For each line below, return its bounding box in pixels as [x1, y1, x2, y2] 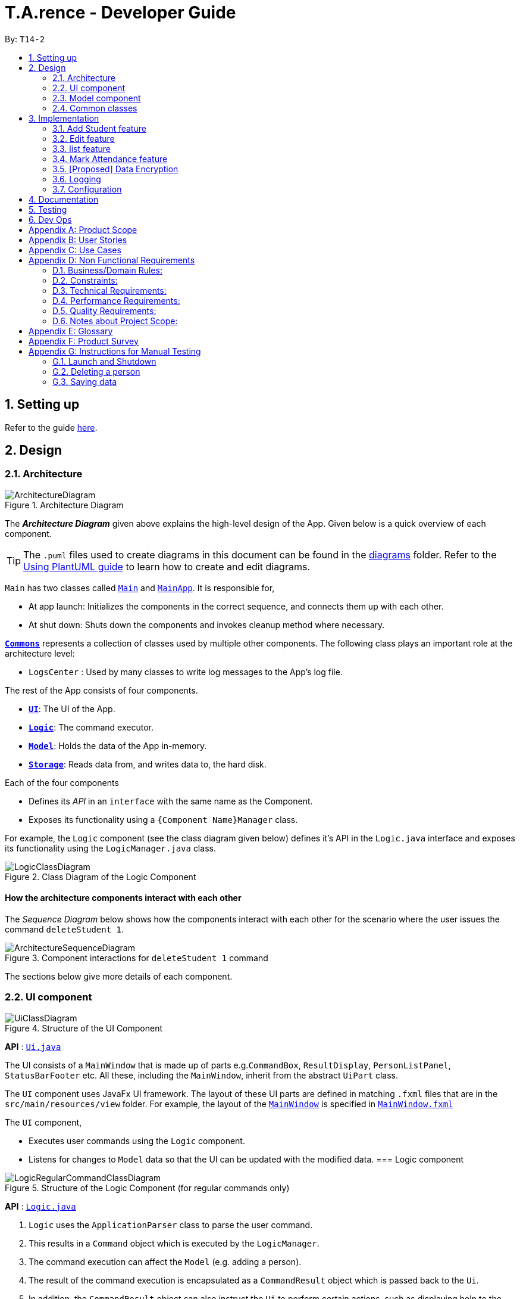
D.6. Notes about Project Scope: [52, 315, 178, 326]
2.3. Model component [52, 92, 141, 103]
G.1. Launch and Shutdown [52, 356, 156, 366]
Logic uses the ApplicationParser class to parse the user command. [29, 1219, 313, 1230]
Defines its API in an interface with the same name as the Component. [29, 795, 313, 806]
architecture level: [5, 648, 75, 658]
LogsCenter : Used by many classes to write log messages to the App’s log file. [29, 666, 343, 677]
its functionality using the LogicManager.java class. [5, 843, 216, 853]
